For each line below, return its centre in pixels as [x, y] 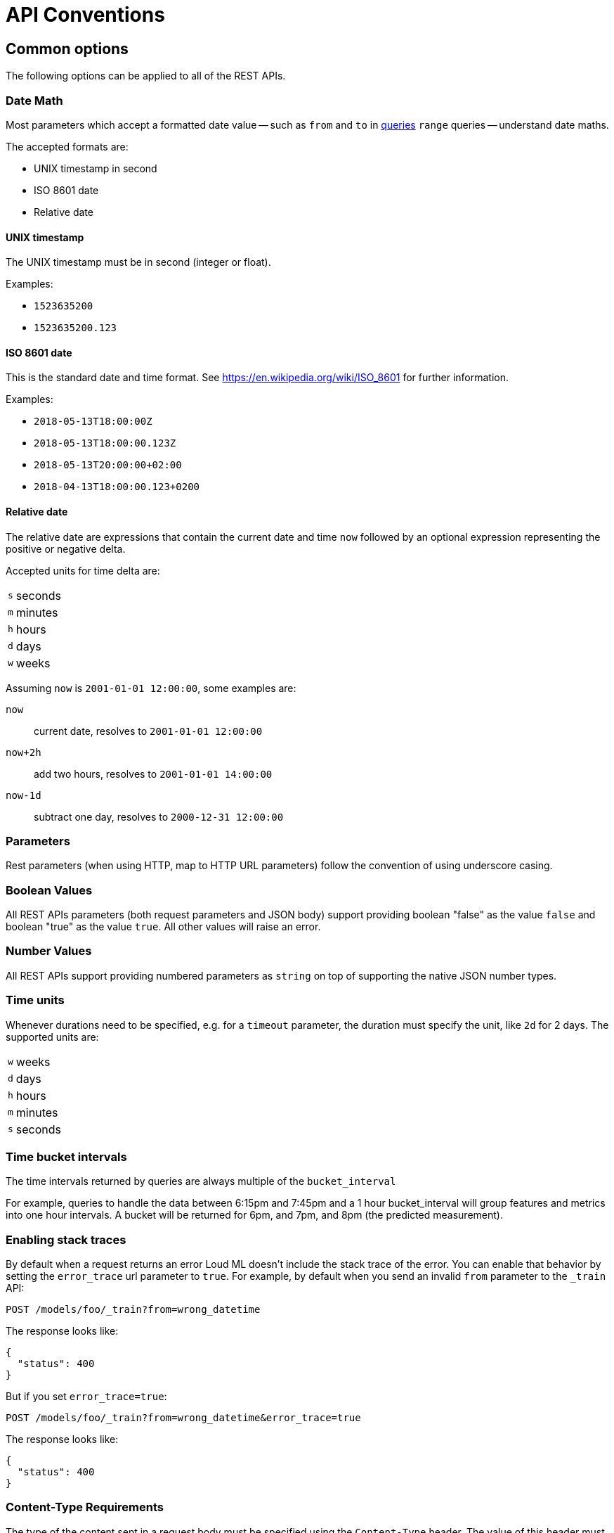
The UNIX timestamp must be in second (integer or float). [138, 262]
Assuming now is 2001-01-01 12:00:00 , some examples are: [151, 688]
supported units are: [52, 1037]
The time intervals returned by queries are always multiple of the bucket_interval [201, 1181]
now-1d [24, 795]
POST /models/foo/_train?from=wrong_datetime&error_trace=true [183, 1418]
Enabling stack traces [66, 1239]
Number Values [49, 951]
